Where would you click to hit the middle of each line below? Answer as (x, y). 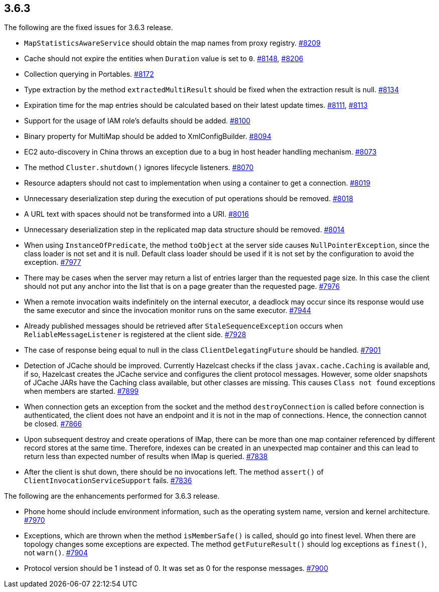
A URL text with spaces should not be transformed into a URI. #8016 (136, 214)
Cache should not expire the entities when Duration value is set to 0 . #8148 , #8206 (164, 59)
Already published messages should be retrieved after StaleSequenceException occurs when (184, 326)
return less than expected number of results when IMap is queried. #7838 (146, 457)
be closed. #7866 (53, 424)
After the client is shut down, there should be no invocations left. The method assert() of (174, 472)
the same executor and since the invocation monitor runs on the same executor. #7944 (168, 311)
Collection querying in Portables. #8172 (89, 74)
